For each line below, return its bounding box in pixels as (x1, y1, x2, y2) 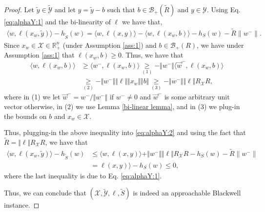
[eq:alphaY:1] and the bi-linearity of (4, 17, 111, 26)
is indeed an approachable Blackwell (133, 188, 241, 198)
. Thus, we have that (122, 50, 183, 60)
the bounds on (4, 111, 47, 121)
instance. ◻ (4, 200, 40, 210)
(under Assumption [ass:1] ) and (62, 39, 157, 50)
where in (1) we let (4, 92, 61, 102)
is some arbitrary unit (164, 92, 230, 102)
